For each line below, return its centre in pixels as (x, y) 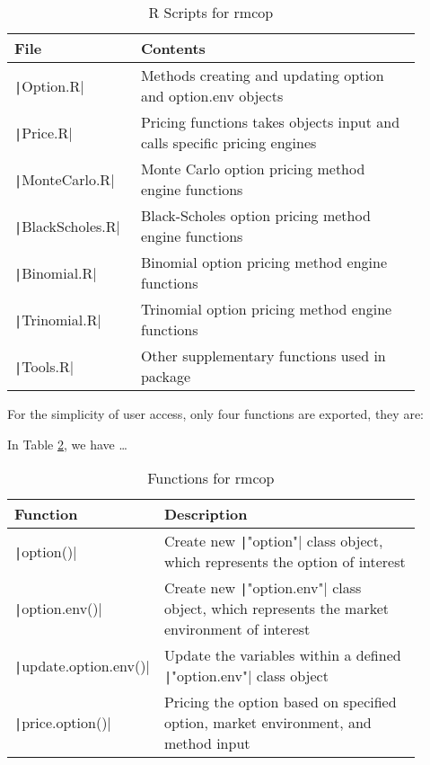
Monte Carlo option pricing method (253, 169)
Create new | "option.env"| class (263, 588)
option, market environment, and (268, 723)
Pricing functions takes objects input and (270, 122)
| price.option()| (63, 723)
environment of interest (237, 629)
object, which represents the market (276, 609)
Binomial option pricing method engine (263, 262)
